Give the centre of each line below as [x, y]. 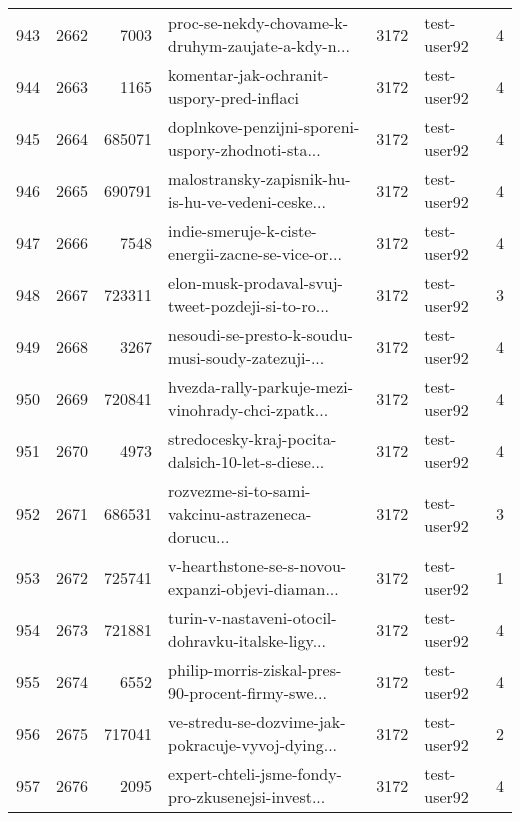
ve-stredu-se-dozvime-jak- [257, 721]
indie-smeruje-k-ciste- [242, 230]
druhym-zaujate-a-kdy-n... [259, 45]
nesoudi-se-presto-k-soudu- [260, 334]
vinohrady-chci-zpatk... [248, 409]
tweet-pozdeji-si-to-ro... [249, 305]
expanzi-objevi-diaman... [253, 588]
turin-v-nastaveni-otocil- [252, 617]
